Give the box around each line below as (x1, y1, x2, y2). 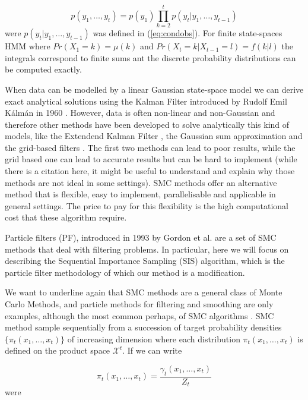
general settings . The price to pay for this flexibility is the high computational (5, 199, 289, 212)
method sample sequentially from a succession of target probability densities (5, 321, 282, 333)
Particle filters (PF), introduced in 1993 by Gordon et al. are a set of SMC (5, 231, 277, 244)
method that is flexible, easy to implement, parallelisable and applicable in (5, 188, 276, 200)
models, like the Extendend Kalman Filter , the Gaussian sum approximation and (5, 130, 303, 142)
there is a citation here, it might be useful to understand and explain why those (5, 165, 295, 177)
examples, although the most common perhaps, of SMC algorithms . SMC (5, 309, 274, 322)
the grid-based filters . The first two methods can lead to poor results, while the (5, 141, 296, 153)
